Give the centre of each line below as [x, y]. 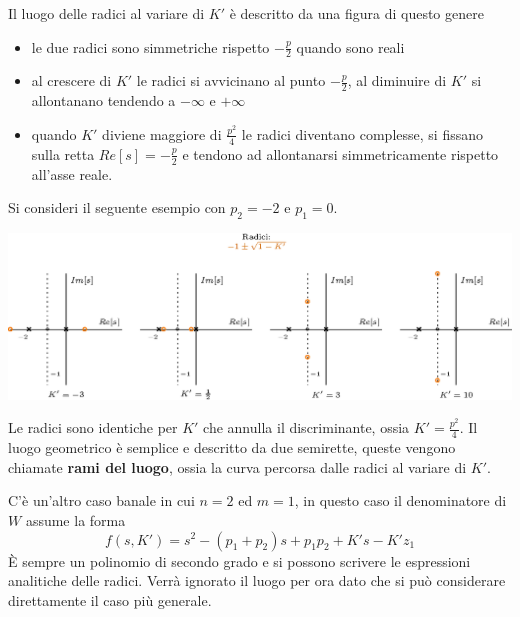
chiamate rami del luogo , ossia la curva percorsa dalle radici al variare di [237, 466]
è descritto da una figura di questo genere [356, 13]
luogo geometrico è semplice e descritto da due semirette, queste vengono [232, 447]
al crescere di [71, 80]
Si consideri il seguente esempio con [117, 207]
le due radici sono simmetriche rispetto [150, 46]
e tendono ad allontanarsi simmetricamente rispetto [340, 153]
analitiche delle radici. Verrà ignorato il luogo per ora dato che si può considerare [257, 580]
